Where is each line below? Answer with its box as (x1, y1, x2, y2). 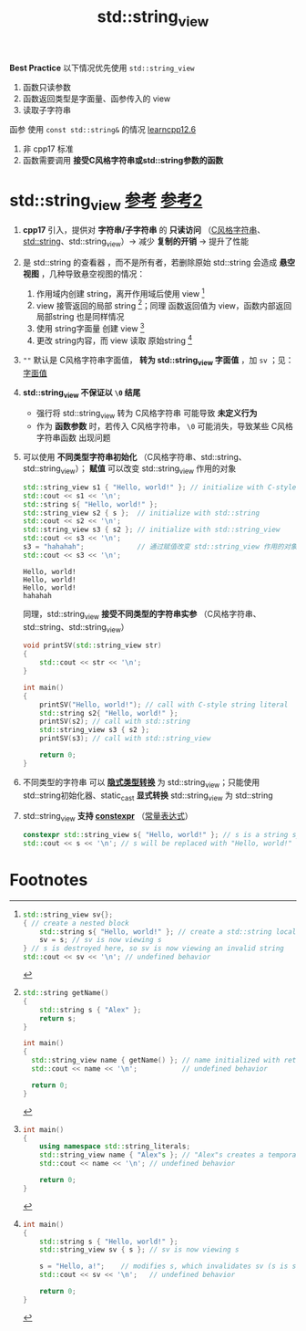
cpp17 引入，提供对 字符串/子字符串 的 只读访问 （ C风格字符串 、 (22, 225, 266, 236)
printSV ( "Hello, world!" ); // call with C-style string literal (39, 700, 289, 709)
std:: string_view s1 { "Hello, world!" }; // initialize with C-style (22, 482, 297, 492)
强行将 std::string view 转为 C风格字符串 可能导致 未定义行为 (36, 408, 258, 421)
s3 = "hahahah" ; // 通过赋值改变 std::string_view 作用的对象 (22, 542, 298, 551)
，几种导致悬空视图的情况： (40, 268, 146, 279)
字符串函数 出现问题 (36, 432, 111, 444)
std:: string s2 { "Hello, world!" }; (39, 708, 178, 718)
